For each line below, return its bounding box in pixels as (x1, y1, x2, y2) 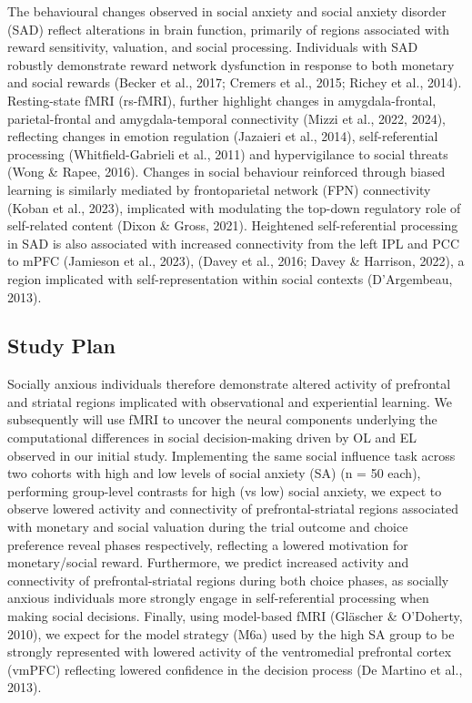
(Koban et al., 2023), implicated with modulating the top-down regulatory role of (7, 198, 461, 217)
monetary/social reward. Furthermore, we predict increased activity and (7, 553, 409, 572)
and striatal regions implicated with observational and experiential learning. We (7, 392, 452, 411)
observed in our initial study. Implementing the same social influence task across (7, 445, 456, 464)
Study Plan (7, 331, 115, 360)
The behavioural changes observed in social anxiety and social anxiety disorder (7, 2, 447, 20)
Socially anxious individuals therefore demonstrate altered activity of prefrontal (7, 374, 451, 393)
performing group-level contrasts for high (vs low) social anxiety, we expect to (7, 481, 442, 500)
